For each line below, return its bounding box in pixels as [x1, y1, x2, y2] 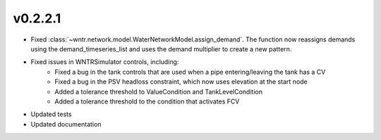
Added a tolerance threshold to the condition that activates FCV [54, 97, 240, 106]
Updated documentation [30, 120, 102, 128]
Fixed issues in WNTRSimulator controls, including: [30, 58, 179, 66]
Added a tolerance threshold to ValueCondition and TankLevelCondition [54, 87, 262, 96]
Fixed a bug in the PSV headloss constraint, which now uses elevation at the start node [54, 77, 308, 86]
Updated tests [30, 110, 72, 119]
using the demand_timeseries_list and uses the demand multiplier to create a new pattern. [30, 44, 292, 53]
